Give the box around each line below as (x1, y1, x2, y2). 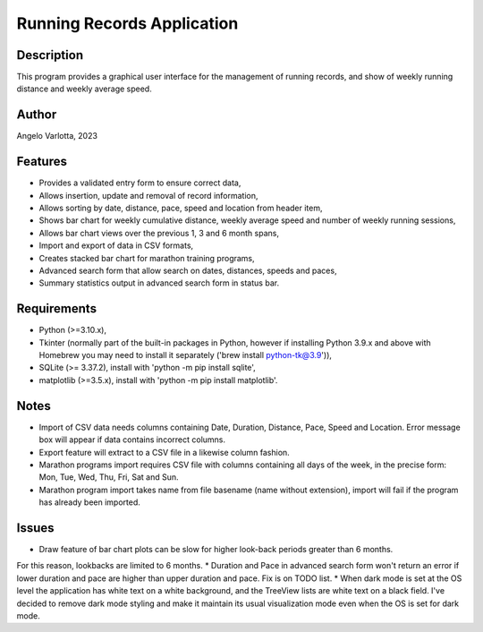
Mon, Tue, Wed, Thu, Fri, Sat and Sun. (38, 472, 179, 483)
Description (16, 47, 84, 63)
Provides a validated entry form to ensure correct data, (38, 177, 241, 188)
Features (16, 154, 67, 169)
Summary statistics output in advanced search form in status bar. (38, 278, 280, 288)
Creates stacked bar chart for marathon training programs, (38, 252, 255, 263)
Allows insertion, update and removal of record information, (38, 190, 258, 201)
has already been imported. (38, 497, 140, 508)
